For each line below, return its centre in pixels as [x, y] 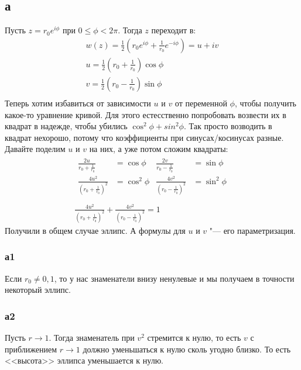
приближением [31, 349]
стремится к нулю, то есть [194, 337]
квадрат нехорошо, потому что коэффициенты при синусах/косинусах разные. [144, 137]
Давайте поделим [35, 149]
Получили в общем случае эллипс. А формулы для [95, 230]
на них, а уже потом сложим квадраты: [159, 149]
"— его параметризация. [252, 230]
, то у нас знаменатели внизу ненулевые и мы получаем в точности [174, 278]
